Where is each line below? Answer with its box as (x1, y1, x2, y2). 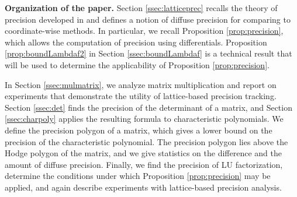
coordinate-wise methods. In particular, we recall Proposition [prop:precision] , (5, 24, 284, 37)
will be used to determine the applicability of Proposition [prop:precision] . (5, 58, 270, 71)
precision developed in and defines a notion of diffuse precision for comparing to (5, 13, 291, 25)
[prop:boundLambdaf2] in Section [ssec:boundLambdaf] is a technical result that (5, 47, 292, 59)
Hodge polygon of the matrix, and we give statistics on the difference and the (5, 147, 282, 159)
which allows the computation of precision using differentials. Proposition (5, 36, 267, 48)
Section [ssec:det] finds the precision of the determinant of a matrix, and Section (5, 101, 292, 113)
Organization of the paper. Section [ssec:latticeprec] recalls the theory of (5, 2, 278, 13)
